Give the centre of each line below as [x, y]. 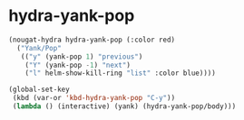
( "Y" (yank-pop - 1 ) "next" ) [78, 65]
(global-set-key [39, 90]
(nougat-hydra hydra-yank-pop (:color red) [92, 40]
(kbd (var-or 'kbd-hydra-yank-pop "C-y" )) [94, 98]
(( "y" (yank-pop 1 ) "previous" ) [82, 56]
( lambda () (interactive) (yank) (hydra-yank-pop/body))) [124, 106]
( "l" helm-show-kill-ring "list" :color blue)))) [121, 73]
